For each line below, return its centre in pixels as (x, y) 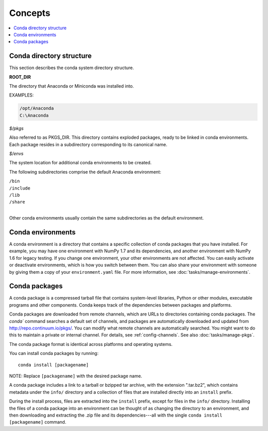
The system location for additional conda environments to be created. (80, 163)
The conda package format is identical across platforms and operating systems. (91, 344)
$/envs (16, 153)
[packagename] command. (38, 422)
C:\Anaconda (34, 115)
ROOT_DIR (20, 77)
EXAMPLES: (22, 95)
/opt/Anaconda (37, 108)
